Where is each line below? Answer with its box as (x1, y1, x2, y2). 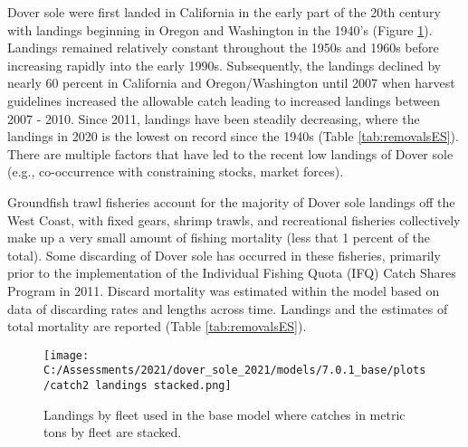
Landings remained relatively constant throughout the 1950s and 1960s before (7, 38, 439, 57)
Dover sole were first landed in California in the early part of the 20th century (7, 3, 441, 21)
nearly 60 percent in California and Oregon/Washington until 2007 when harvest (7, 73, 455, 92)
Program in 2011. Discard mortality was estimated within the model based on (7, 281, 440, 300)
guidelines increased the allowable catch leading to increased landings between (7, 90, 440, 109)
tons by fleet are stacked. (43, 423, 182, 442)
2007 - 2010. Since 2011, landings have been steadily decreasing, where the (7, 109, 420, 128)
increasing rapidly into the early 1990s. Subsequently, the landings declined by (7, 55, 442, 74)
